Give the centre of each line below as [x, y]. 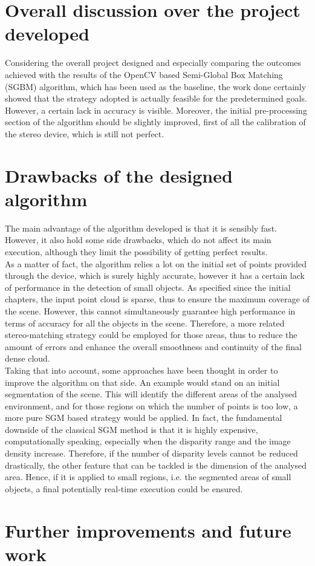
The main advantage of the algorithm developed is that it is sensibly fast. [141, 228]
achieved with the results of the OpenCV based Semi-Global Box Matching [144, 74]
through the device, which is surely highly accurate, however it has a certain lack [155, 275]
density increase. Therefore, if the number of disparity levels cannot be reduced [151, 453]
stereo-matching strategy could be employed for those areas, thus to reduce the [151, 335]
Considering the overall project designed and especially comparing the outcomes [153, 63]
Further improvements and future [148, 530]
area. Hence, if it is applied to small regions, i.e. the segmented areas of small [148, 477]
